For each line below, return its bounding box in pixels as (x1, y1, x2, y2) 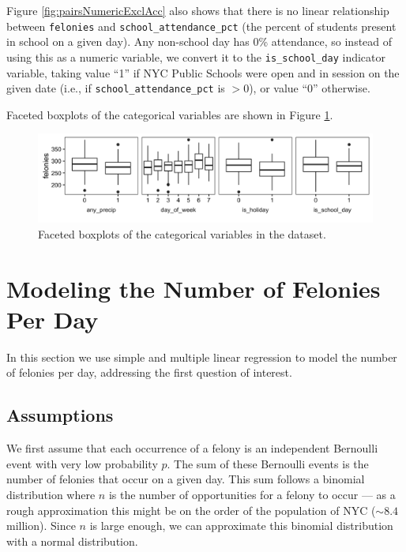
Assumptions (6, 403, 114, 427)
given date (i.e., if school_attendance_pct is (6, 80, 225, 96)
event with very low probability (6, 455, 158, 471)
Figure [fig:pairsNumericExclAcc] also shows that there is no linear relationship (6, 2, 389, 18)
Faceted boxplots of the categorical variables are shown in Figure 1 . (6, 106, 333, 122)
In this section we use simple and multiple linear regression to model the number (6, 348, 397, 365)
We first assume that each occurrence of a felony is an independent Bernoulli (6, 440, 378, 456)
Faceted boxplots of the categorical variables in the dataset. (38, 225, 326, 242)
